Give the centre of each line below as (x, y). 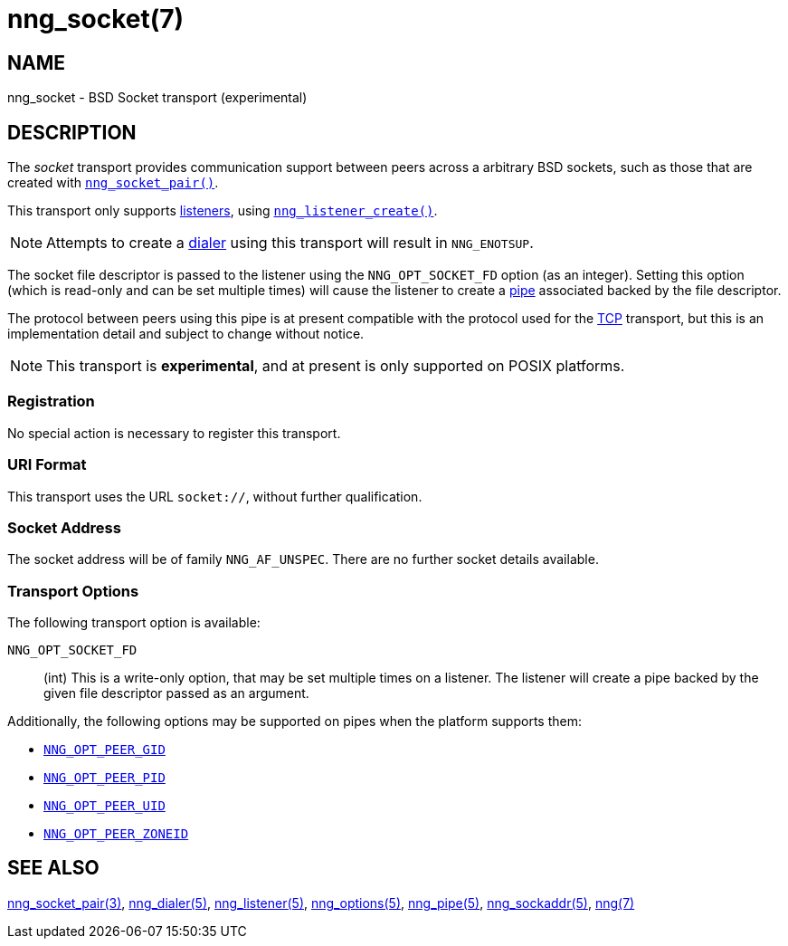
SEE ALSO (53, 868)
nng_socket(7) (96, 19)
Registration (51, 401)
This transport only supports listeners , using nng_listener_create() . (223, 211)
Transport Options (73, 591)
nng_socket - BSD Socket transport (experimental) (157, 98)
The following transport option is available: (134, 623)
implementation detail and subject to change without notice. (186, 334)
